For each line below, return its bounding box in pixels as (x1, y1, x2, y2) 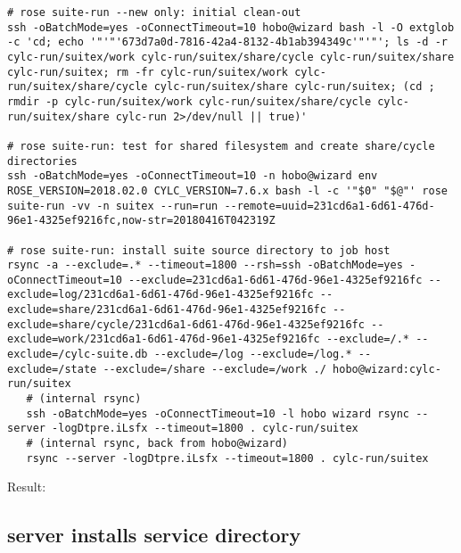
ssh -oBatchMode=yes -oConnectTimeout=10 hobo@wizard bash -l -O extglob (7, 21, 455, 34)
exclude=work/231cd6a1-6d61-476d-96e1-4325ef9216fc (7, 333, 320, 346)
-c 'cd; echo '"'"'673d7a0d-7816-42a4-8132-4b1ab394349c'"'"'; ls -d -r (7, 36, 448, 49)
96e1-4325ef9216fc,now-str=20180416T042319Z (7, 214, 276, 227)
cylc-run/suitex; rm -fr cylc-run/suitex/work (7, 65, 288, 78)
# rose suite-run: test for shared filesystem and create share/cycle (7, 139, 435, 153)
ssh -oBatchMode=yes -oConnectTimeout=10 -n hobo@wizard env (7, 169, 378, 183)
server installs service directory (7, 521, 301, 549)
